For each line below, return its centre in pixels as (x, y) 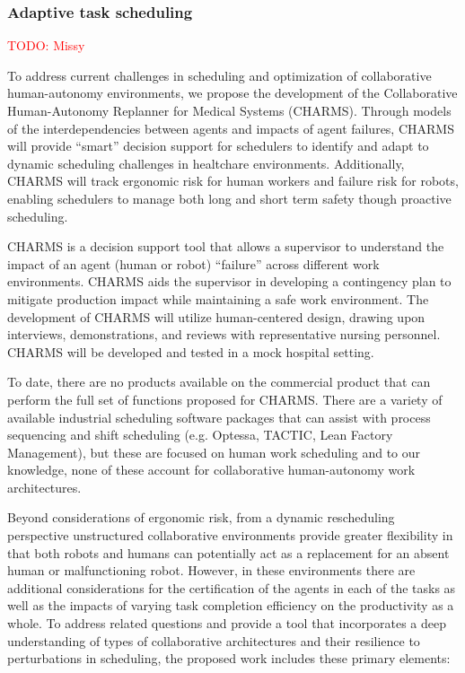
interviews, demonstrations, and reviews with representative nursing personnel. (224, 334)
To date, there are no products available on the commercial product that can (219, 382)
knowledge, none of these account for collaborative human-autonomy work (211, 470)
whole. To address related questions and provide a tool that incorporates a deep (227, 623)
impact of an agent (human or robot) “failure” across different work (193, 263)
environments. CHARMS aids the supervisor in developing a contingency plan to (229, 281)
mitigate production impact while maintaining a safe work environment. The (218, 298)
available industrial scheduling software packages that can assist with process (219, 417)
